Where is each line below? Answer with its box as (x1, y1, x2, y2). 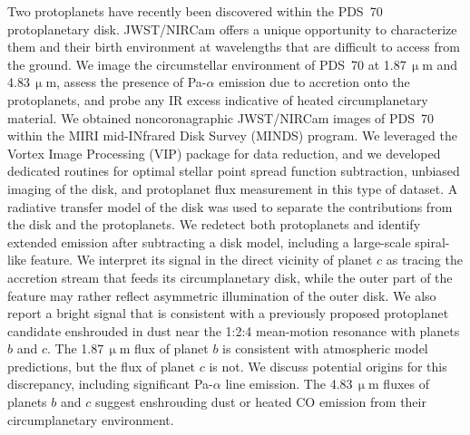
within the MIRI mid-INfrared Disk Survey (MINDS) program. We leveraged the (7, 126, 457, 145)
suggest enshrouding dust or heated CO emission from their (94, 392, 426, 411)
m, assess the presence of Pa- (45, 72, 207, 92)
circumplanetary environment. (7, 410, 174, 429)
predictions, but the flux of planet (7, 356, 196, 375)
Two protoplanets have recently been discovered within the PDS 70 (7, 2, 383, 20)
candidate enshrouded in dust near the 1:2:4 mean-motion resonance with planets (7, 321, 460, 340)
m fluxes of (368, 374, 430, 393)
